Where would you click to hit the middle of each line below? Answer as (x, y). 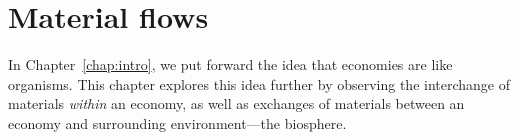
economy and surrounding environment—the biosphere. (177, 122)
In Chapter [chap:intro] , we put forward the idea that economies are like (230, 64)
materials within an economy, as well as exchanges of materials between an (236, 103)
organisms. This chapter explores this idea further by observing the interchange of (259, 83)
